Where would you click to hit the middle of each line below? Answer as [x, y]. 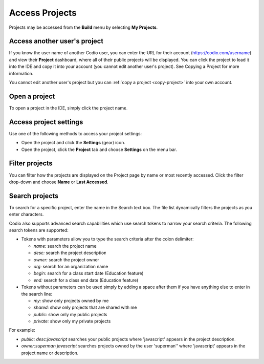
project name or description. [50, 353]
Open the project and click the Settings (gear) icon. [73, 143]
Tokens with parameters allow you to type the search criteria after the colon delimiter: [108, 239]
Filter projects [31, 163]
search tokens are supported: [39, 230]
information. [21, 73]
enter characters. [26, 214]
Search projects [34, 196]
